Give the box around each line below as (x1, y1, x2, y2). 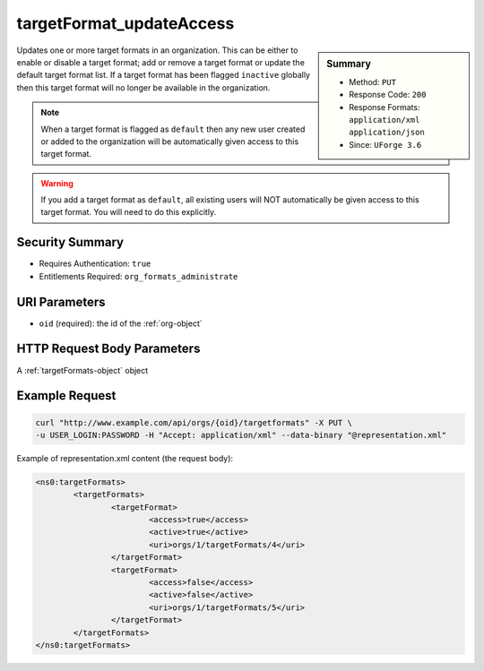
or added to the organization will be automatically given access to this (40, 135, 299, 147)
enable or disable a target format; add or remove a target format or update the (16, 56, 305, 67)
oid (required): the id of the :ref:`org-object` (39, 318, 203, 329)
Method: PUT (349, 76, 396, 87)
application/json (349, 127, 425, 138)
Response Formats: (349, 101, 420, 112)
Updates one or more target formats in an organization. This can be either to (16, 45, 298, 56)
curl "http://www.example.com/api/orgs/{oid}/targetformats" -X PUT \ (35, 417, 353, 427)
